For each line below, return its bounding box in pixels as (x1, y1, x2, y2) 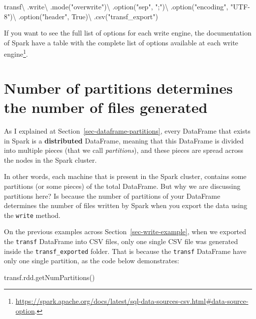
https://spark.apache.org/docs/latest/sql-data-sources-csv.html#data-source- (15, 296, 249, 306)
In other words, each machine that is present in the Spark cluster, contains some (4, 171, 247, 181)
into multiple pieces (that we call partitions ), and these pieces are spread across (4, 145, 244, 155)
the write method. (4, 210, 61, 220)
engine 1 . (4, 47, 28, 59)
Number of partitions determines (4, 77, 233, 98)
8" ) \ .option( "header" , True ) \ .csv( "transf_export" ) (4, 11, 158, 21)
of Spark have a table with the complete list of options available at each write (4, 37, 238, 47)
